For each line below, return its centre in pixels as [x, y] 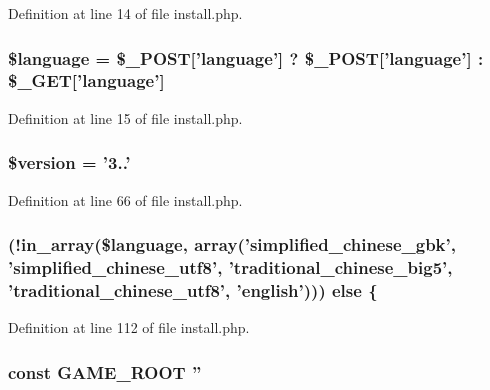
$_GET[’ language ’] [86, 80]
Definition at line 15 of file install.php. [125, 117]
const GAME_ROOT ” [105, 371]
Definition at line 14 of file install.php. [125, 13]
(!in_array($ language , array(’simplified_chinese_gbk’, [232, 244]
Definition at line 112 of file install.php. [129, 327]
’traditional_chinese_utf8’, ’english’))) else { [193, 289]
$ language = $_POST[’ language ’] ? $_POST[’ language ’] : [246, 57]
